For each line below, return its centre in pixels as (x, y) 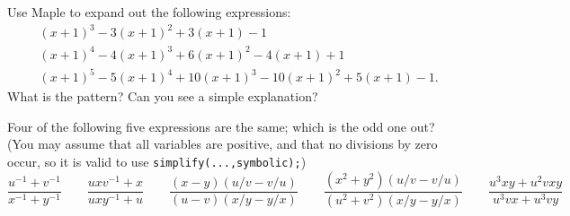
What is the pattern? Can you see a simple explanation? (163, 96)
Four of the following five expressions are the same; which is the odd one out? (221, 126)
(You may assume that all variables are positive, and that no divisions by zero (223, 144)
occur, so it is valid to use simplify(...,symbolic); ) (157, 161)
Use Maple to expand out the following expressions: (149, 12)
